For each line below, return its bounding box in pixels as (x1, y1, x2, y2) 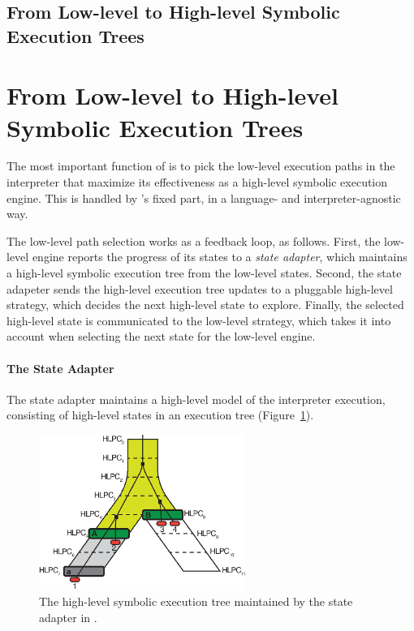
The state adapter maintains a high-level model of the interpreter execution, (6, 390, 386, 407)
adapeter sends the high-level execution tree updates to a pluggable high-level (6, 280, 393, 297)
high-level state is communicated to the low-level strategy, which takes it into (6, 311, 391, 328)
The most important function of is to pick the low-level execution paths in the (6, 157, 395, 174)
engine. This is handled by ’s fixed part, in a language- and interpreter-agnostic (6, 189, 401, 206)
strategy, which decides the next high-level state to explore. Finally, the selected (6, 296, 404, 313)
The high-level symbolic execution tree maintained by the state (39, 593, 353, 610)
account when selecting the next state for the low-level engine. (6, 328, 316, 345)
